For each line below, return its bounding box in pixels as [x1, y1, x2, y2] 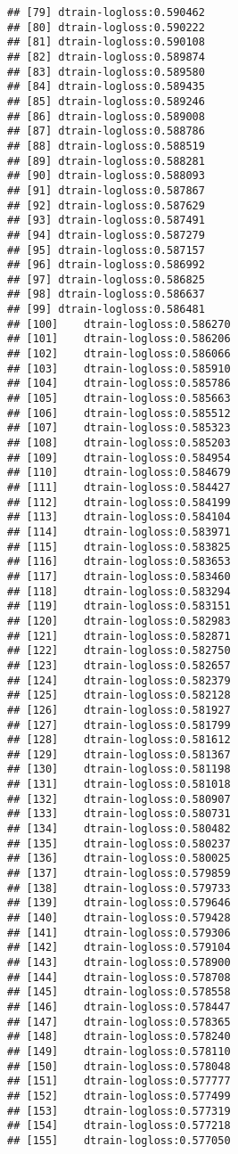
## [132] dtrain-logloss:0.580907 [7, 792, 231, 806]
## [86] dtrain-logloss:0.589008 [7, 110, 205, 123]
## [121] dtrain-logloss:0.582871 [7, 629, 231, 642]
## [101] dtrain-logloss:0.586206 [7, 332, 231, 346]
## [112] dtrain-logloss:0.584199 [7, 495, 231, 509]
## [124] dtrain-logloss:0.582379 [7, 674, 231, 687]
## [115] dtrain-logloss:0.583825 [7, 540, 231, 553]
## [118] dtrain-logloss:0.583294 [7, 585, 231, 598]
